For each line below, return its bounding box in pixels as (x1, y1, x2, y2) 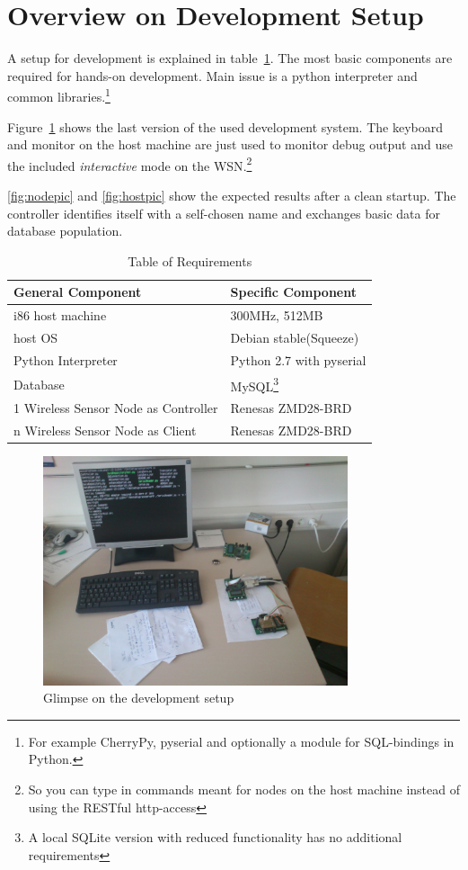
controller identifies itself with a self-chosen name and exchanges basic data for (7, 203, 440, 222)
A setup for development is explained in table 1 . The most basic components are (7, 49, 453, 67)
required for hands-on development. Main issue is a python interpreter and (7, 66, 418, 85)
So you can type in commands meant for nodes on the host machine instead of (28, 779, 461, 798)
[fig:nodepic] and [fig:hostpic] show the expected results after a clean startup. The (7, 186, 456, 204)
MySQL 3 (230, 373, 279, 395)
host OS (13, 328, 58, 347)
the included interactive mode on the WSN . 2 (7, 153, 252, 175)
